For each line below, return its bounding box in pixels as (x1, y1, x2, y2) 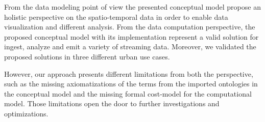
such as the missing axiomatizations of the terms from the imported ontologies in (4, 78, 258, 89)
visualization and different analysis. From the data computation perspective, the (4, 21, 255, 32)
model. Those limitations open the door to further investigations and (4, 98, 220, 109)
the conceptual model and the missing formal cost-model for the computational (4, 88, 252, 99)
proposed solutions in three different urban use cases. (4, 51, 170, 62)
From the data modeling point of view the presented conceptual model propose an (4, 2, 261, 12)
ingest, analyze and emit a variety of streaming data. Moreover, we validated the (4, 41, 256, 52)
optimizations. (4, 108, 49, 118)
